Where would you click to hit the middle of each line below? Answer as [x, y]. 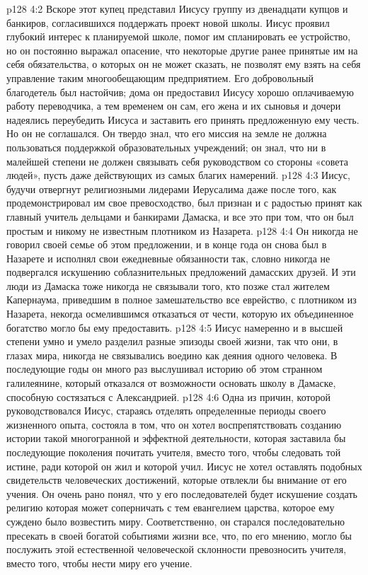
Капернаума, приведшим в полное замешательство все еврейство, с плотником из [182, 300]
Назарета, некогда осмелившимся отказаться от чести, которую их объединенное [180, 314]
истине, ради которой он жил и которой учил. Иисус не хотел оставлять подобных [184, 466]
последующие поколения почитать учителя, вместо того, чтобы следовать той [174, 452]
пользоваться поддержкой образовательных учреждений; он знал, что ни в [166, 147]
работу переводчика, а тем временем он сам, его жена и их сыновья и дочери [174, 106]
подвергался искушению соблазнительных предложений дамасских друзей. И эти [181, 272]
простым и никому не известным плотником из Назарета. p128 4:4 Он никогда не [182, 230]
